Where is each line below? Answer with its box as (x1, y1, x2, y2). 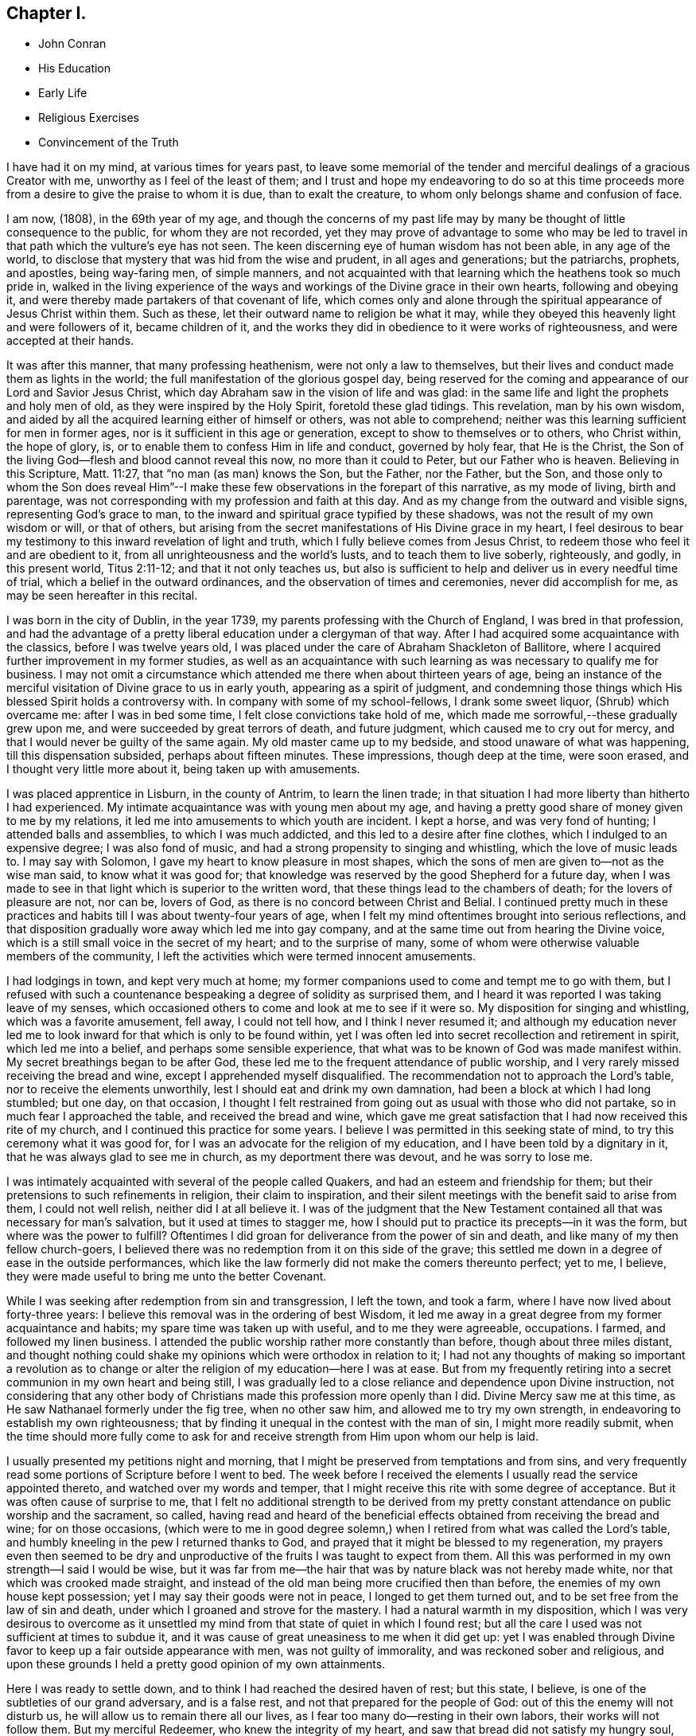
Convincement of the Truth (38, 135, 179, 150)
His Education (38, 61, 111, 76)
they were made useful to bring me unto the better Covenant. (6, 1269, 327, 1284)
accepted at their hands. (6, 334, 134, 348)
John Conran (38, 37, 107, 51)
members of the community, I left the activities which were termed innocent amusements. (6, 949, 476, 964)
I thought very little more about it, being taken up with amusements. (6, 762, 360, 776)
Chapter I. (6, 3, 87, 23)
